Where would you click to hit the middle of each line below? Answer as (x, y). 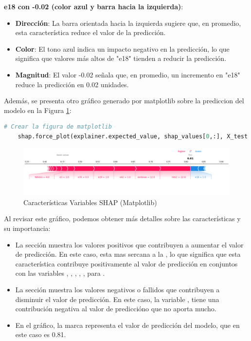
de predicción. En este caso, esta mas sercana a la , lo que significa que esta (128, 254)
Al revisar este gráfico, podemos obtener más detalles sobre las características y (122, 218)
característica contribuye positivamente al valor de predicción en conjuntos (126, 263)
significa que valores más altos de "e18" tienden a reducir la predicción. (121, 58)
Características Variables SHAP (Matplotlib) (90, 202)
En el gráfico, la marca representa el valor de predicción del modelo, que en (127, 325)
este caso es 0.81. (41, 334)
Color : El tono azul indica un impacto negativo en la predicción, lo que (122, 48)
